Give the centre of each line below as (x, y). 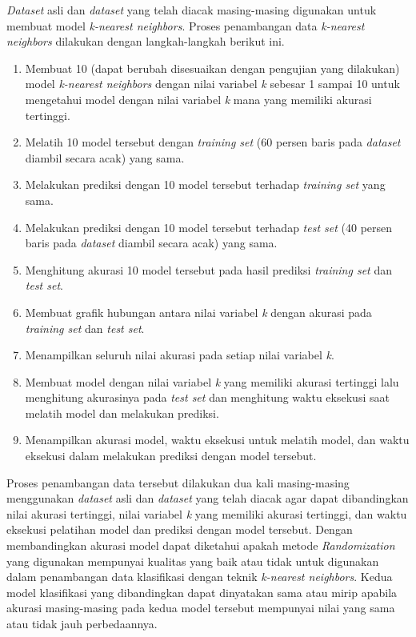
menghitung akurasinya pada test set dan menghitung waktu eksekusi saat (207, 397)
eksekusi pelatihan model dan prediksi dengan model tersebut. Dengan (180, 529)
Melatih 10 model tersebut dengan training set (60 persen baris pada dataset (213, 142)
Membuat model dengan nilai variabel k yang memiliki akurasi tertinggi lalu (212, 381)
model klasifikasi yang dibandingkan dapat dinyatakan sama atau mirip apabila (202, 592)
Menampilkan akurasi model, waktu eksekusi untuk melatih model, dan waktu (217, 440)
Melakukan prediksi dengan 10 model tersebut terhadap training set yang (205, 184)
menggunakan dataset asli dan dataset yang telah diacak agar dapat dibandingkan (208, 498)
